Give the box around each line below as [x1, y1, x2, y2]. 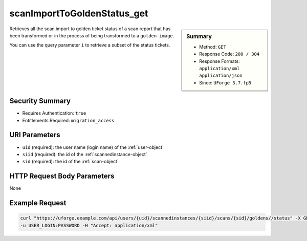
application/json [199, 73, 243, 79]
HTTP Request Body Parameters [9, 172, 115, 181]
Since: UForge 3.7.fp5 [199, 79, 252, 85]
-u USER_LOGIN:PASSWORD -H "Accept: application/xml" [20, 223, 158, 228]
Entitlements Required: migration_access [22, 117, 115, 123]
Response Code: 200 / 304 [199, 51, 260, 57]
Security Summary [9, 97, 71, 105]
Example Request [9, 199, 67, 207]
